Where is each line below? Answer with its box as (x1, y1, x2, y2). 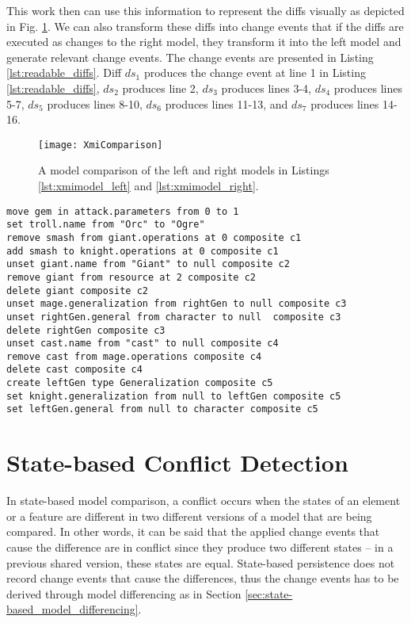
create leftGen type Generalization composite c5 (6, 377, 273, 389)
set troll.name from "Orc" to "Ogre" (6, 219, 205, 231)
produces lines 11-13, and (165, 95, 288, 112)
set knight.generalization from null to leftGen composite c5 (6, 390, 341, 402)
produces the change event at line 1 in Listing (143, 64, 366, 81)
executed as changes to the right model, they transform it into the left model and (6, 33, 401, 50)
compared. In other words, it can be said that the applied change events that (6, 523, 380, 540)
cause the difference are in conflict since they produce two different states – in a (6, 539, 394, 555)
